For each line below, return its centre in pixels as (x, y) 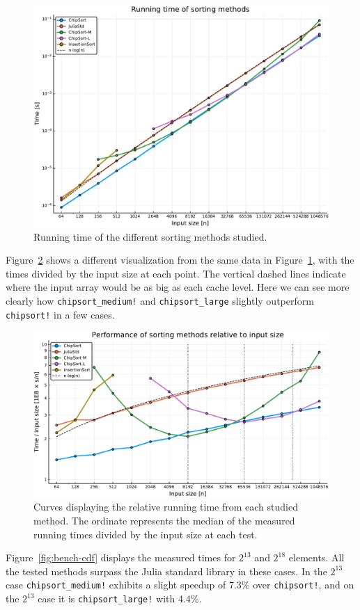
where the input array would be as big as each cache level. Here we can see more (178, 287)
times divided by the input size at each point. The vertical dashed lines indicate (176, 273)
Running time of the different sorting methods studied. (150, 236)
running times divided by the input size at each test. (146, 534)
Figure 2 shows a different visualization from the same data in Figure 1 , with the (180, 260)
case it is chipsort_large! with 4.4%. (120, 598)
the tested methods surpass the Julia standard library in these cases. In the (166, 571)
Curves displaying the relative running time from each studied (166, 507)
